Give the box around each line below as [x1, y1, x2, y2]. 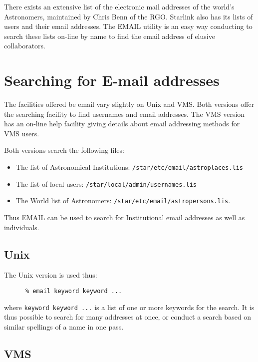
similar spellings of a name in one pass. [4, 321, 124, 332]
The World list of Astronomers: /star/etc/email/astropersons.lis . [15, 195, 231, 206]
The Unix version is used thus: [4, 270, 97, 280]
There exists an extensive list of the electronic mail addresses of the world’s [4, 1, 235, 11]
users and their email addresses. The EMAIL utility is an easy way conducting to [4, 21, 253, 31]
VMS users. [4, 128, 39, 138]
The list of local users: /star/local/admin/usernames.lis [15, 178, 197, 189]
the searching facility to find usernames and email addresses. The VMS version [4, 108, 245, 119]
